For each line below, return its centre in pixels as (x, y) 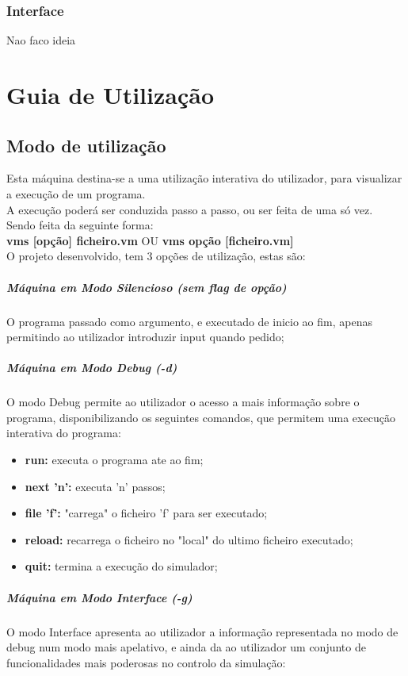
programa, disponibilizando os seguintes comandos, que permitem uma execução (201, 417)
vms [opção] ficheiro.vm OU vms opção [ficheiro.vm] (150, 240)
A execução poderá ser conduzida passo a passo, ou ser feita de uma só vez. (190, 209)
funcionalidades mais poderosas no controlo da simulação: (146, 662)
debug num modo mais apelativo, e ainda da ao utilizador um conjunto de (186, 647)
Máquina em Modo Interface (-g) (99, 597)
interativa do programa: (64, 433)
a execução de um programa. (76, 193)
